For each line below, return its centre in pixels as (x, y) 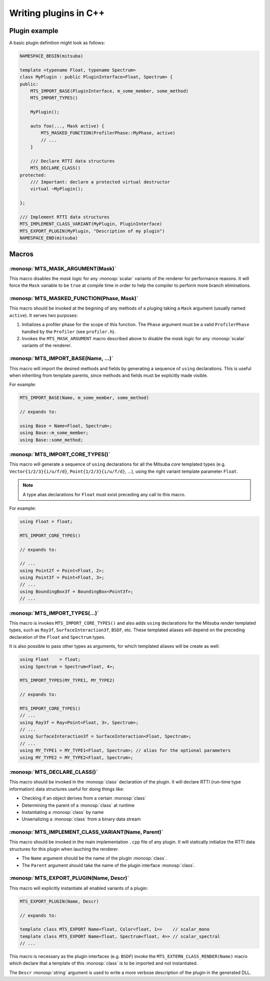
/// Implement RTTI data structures (65, 217)
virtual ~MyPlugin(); (57, 189)
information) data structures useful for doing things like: (67, 789)
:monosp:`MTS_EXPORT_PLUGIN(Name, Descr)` (69, 878)
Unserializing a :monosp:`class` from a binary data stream (81, 819)
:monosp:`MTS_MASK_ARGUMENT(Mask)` (63, 269)
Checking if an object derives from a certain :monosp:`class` (84, 798)
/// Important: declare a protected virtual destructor (100, 182)
